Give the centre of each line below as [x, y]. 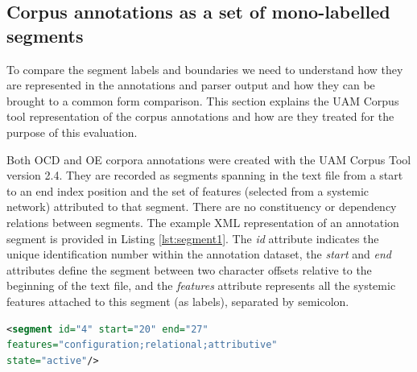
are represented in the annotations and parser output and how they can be [191, 85]
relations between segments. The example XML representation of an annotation [203, 222]
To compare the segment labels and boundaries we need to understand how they [205, 69]
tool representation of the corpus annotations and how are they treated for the [200, 116]
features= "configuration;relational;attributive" [142, 345]
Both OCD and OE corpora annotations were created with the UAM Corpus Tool [209, 159]
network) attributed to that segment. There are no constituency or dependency [202, 207]
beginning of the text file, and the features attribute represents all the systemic [201, 285]
